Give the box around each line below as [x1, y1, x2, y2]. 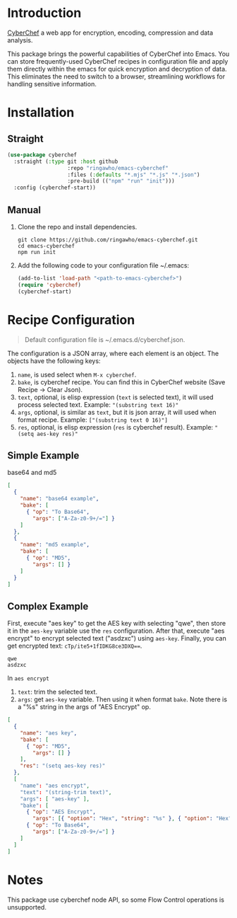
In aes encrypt [7, 674, 49, 682]
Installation [7, 105, 75, 121]
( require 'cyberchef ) [17, 281, 82, 288]
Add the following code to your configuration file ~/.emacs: [17, 261, 189, 270]
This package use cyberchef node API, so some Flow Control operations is [7, 895, 224, 904]
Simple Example [7, 449, 80, 461]
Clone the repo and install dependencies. [17, 223, 138, 231]
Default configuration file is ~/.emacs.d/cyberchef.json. [24, 335, 186, 344]
